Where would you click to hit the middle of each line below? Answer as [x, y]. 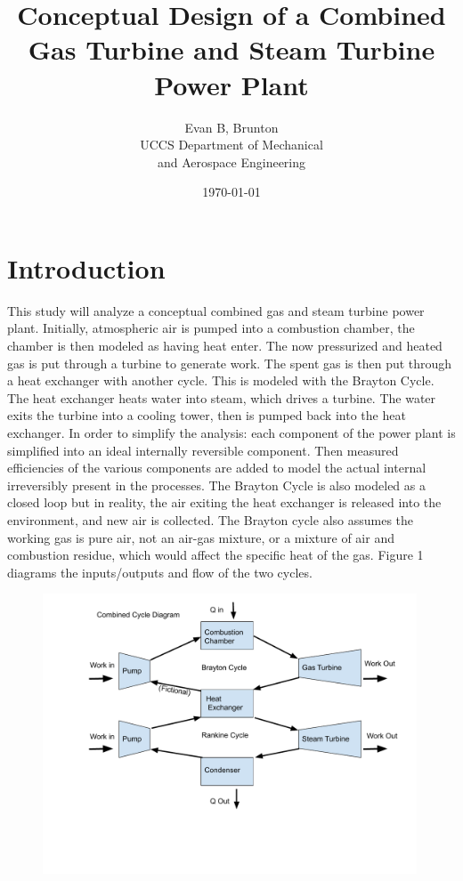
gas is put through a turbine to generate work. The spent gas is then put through [230, 363]
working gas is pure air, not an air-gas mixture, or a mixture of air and [201, 537]
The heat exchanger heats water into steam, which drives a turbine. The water [222, 397]
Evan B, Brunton [231, 127]
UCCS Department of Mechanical [231, 145]
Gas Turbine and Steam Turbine [231, 49]
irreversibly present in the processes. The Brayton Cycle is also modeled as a [216, 485]
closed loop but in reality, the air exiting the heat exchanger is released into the [224, 502]
